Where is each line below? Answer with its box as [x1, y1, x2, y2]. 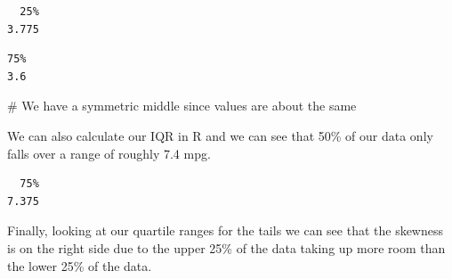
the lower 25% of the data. [7, 256, 152, 275]
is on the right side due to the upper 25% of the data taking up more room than [7, 238, 446, 257]
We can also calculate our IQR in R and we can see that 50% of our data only [7, 126, 433, 144]
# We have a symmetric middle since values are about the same [7, 96, 357, 115]
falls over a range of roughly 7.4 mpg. [7, 144, 211, 162]
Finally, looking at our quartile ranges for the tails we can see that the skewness [7, 221, 444, 240]
